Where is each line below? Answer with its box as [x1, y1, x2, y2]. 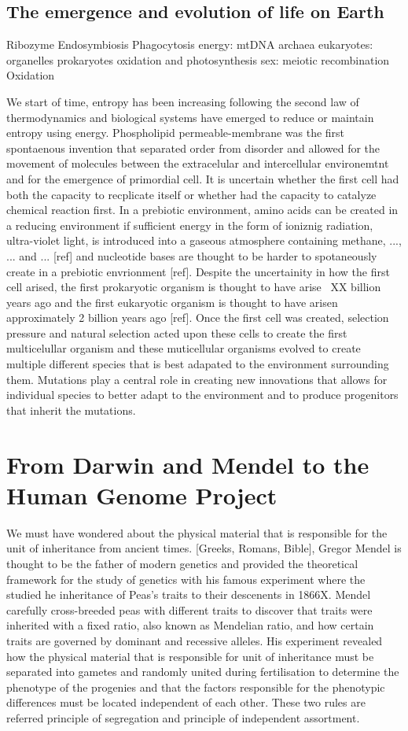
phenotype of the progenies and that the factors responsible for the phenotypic [6, 678, 385, 695]
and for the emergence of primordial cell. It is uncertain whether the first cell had [6, 170, 399, 186]
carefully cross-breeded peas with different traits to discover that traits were [6, 601, 373, 618]
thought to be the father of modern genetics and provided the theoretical [6, 555, 358, 571]
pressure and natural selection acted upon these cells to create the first [6, 324, 347, 341]
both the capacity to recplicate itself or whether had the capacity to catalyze [6, 186, 377, 202]
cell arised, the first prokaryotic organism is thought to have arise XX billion [6, 279, 381, 295]
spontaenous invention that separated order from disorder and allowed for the [6, 139, 380, 156]
